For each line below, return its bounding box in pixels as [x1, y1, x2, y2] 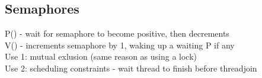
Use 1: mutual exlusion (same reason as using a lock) [5, 50, 197, 63]
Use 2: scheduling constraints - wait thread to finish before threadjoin [5, 61, 257, 74]
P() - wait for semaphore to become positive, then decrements [5, 27, 229, 40]
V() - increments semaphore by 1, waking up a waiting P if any [5, 38, 235, 51]
